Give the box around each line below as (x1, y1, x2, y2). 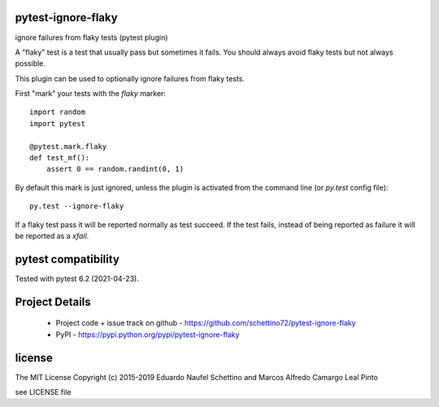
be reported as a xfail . (15, 230, 89, 240)
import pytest (29, 119, 85, 128)
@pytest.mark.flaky (29, 142, 107, 151)
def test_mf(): (29, 153, 90, 163)
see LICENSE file (15, 387, 72, 396)
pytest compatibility (15, 252, 120, 266)
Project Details (15, 295, 91, 309)
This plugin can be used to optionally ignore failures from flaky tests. (15, 73, 246, 83)
